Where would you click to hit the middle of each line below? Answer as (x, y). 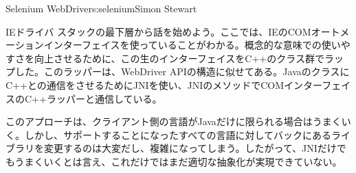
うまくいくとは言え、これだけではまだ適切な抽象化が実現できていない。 (178, 161)
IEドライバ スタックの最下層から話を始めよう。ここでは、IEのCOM (158, 31)
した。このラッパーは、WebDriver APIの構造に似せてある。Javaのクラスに (182, 71)
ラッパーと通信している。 (104, 98)
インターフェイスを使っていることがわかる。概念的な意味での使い (192, 45)
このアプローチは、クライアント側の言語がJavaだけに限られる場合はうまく (174, 121)
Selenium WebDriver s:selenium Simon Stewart (101, 8)
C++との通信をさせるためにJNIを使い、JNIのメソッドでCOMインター (164, 84)
